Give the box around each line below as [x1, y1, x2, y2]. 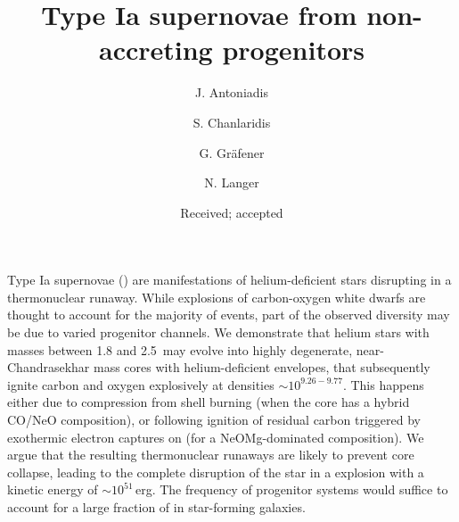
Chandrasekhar [7, 358, 90, 377]
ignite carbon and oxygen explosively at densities [7, 375, 275, 394]
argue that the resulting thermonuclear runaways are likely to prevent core [7, 445, 414, 464]
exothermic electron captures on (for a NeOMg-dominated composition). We [7, 427, 424, 446]
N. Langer [204, 173, 259, 192]
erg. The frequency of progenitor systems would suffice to [135, 480, 448, 499]
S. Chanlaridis [193, 112, 271, 131]
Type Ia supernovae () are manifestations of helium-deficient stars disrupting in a [7, 270, 452, 289]
